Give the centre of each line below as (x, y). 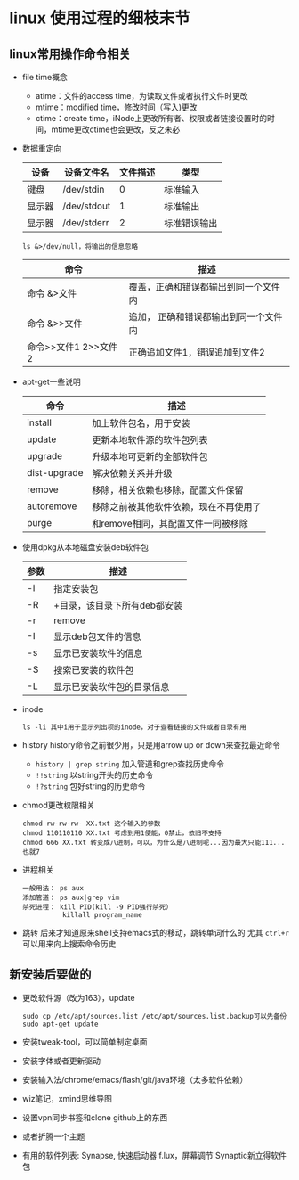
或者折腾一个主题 (53, 1136)
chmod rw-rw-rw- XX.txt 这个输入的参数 (91, 824)
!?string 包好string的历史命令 (90, 786)
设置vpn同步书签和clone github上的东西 (95, 1117)
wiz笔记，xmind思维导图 (67, 1098)
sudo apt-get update (60, 1024)
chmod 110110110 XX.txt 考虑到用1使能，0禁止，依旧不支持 (122, 833)
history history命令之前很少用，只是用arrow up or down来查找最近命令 (151, 745)
